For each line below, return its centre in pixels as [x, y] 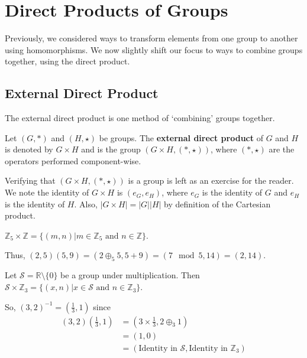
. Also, [86, 204]
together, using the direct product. [67, 61]
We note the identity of [47, 192]
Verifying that [30, 180]
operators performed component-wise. [73, 160]
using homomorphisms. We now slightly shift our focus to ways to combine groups [154, 49]
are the [282, 149]
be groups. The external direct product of [181, 137]
